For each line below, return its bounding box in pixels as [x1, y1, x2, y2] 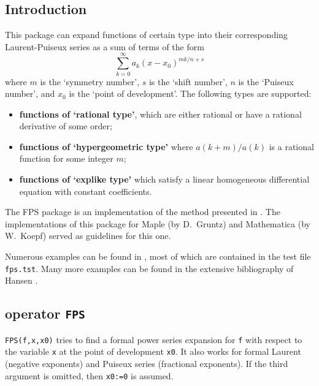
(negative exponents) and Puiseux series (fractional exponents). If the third [5, 357, 288, 369]
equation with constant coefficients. [19, 184, 152, 197]
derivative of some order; [19, 119, 112, 132]
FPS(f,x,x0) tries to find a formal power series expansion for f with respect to [5, 333, 302, 346]
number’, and [5, 87, 55, 100]
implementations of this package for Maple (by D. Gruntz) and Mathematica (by [5, 217, 310, 230]
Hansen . [5, 274, 38, 287]
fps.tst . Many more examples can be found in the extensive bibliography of [5, 262, 294, 274]
